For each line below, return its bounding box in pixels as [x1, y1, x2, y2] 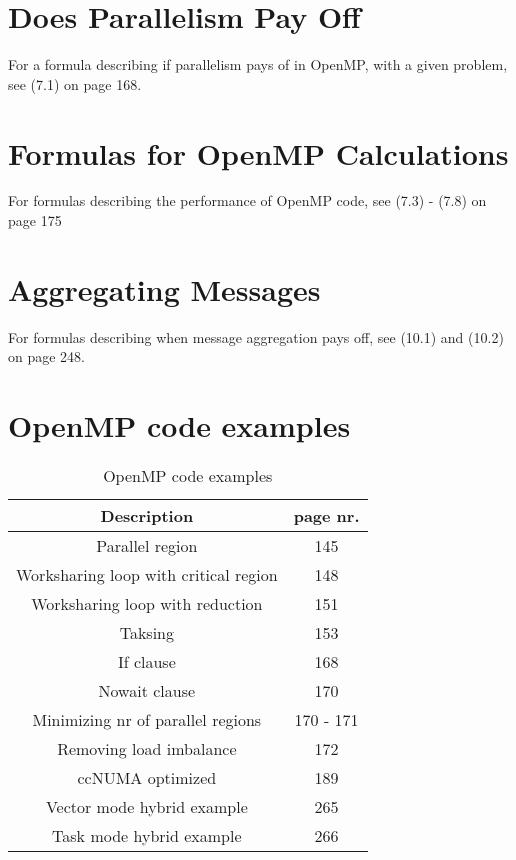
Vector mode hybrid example [45, 795, 248, 819]
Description [100, 504, 194, 528]
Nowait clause [98, 679, 196, 703]
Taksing [119, 621, 174, 645]
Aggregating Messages [8, 268, 321, 309]
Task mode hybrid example [52, 824, 242, 848]
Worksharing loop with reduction [31, 592, 263, 616]
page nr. [293, 504, 360, 528]
